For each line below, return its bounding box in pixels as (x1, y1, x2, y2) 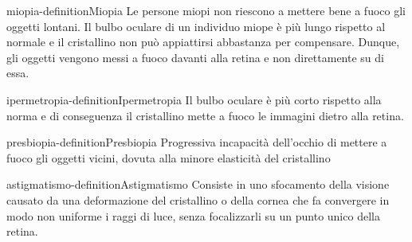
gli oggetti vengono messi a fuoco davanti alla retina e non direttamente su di (6, 49, 384, 65)
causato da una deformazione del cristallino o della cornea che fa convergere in (6, 191, 390, 208)
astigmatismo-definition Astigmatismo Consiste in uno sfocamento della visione (6, 176, 390, 193)
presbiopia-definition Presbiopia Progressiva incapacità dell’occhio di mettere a (6, 134, 387, 150)
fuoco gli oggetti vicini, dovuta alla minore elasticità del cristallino (6, 149, 331, 166)
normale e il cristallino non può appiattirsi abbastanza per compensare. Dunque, (6, 33, 400, 50)
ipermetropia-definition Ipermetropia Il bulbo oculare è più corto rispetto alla (6, 91, 382, 107)
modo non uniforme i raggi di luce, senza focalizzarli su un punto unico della (6, 207, 380, 224)
